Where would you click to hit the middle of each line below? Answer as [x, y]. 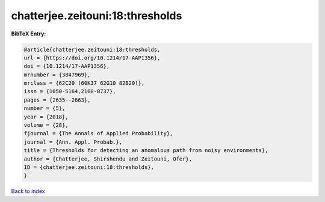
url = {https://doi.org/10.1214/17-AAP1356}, [92, 58]
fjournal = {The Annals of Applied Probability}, [98, 133]
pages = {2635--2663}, [57, 100]
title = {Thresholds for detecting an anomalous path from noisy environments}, [146, 151]
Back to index [28, 191]
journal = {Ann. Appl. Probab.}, [73, 142]
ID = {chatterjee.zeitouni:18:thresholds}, [89, 167]
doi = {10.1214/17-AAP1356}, [67, 66]
